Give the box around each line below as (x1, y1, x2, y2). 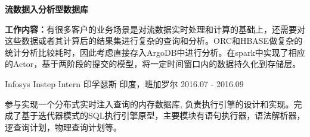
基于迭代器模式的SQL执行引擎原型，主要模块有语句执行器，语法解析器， (21, 109, 305, 122)
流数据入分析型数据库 (5, 3, 88, 15)
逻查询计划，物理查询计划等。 (5, 120, 122, 133)
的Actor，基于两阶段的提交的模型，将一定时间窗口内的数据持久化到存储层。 (5, 58, 301, 70)
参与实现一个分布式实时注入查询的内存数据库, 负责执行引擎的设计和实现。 (5, 97, 294, 110)
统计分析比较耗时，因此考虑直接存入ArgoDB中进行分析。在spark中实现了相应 (5, 46, 305, 58)
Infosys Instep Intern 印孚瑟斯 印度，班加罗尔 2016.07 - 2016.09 (5, 77, 244, 90)
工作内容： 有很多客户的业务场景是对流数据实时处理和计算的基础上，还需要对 (5, 23, 305, 35)
